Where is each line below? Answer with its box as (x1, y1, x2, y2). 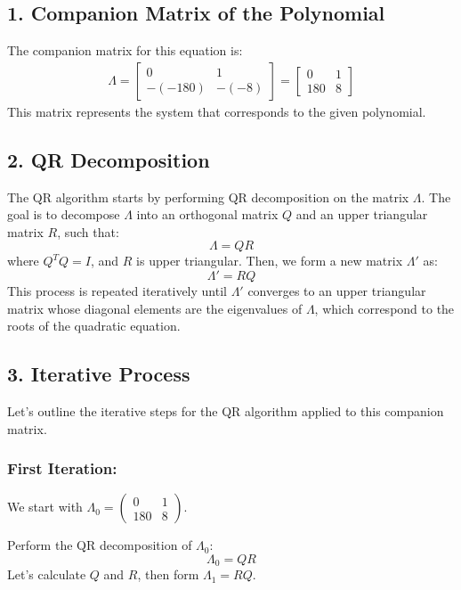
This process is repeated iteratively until (7, 282, 227, 299)
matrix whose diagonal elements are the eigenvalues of (7, 299, 303, 317)
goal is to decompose (7, 205, 120, 224)
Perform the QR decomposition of (7, 536, 192, 554)
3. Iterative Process (7, 360, 190, 388)
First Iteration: (7, 457, 117, 479)
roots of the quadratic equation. (7, 316, 181, 335)
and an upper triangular (295, 205, 428, 224)
